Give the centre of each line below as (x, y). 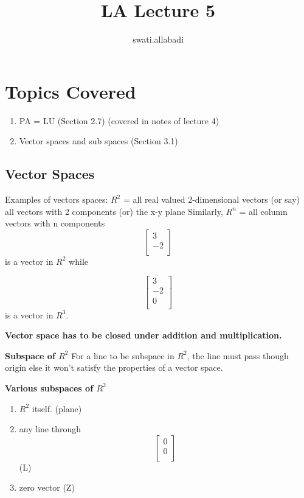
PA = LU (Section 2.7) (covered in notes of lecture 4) (119, 120)
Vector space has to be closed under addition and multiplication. (143, 335)
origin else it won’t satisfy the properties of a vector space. (114, 367)
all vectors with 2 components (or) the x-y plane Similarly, (114, 211)
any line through (50, 429)
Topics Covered (71, 91)
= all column (263, 211)
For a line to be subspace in (123, 355)
